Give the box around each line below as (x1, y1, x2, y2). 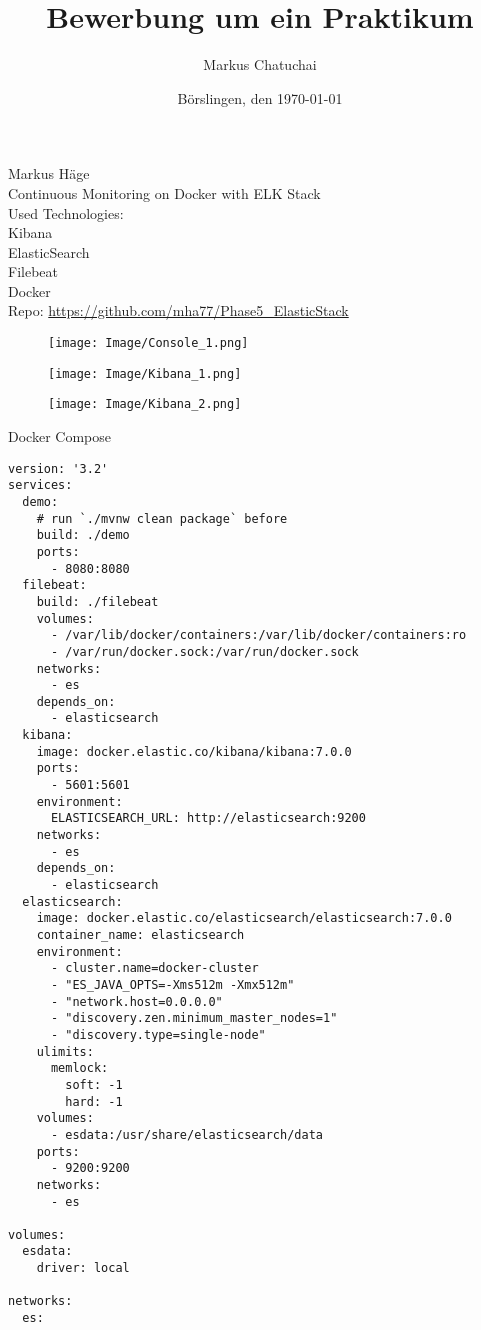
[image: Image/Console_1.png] (48, 336, 249, 351)
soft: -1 (65, 1077, 123, 1092)
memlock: (50, 1061, 109, 1076)
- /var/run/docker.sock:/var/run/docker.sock (50, 644, 359, 659)
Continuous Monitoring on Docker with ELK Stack (8, 182, 321, 203)
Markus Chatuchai (203, 54, 317, 75)
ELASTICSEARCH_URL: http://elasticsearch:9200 (50, 811, 366, 826)
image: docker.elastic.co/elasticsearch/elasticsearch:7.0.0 (36, 911, 452, 926)
